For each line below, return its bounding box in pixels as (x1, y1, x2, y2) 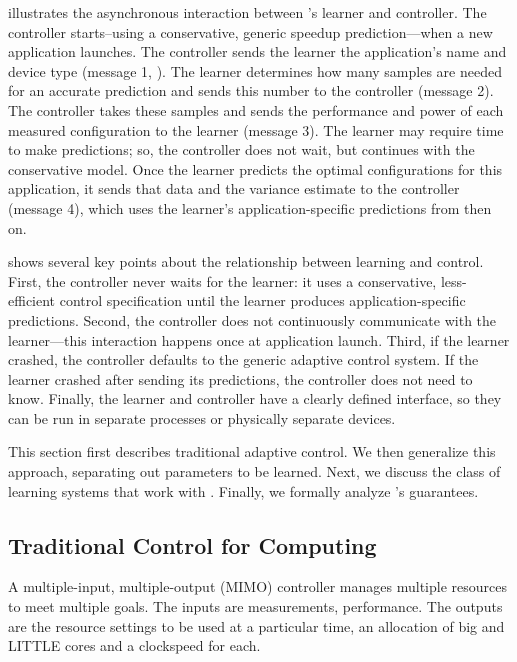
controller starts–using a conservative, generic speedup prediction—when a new (8, 21, 493, 42)
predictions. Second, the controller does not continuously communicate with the (8, 309, 497, 330)
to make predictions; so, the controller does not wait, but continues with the (8, 139, 475, 160)
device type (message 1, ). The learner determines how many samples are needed (8, 60, 502, 81)
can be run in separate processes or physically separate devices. (8, 407, 396, 428)
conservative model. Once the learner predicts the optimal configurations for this (8, 158, 503, 179)
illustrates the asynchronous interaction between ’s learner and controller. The (8, 2, 487, 22)
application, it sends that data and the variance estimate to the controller (8, 178, 460, 199)
